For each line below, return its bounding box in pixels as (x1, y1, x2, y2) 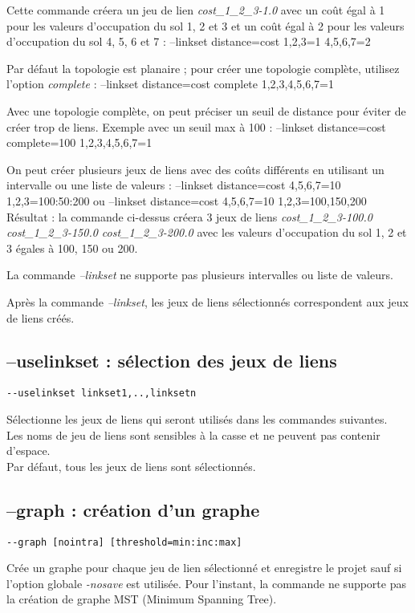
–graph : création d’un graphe (6, 497, 260, 522)
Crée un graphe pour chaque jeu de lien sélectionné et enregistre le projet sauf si (6, 559, 402, 576)
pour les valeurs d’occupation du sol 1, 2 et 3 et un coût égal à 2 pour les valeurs (6, 17, 405, 34)
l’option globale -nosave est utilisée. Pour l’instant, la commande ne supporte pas (6, 574, 406, 591)
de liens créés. (6, 309, 75, 326)
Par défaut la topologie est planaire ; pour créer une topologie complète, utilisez (6, 59, 400, 76)
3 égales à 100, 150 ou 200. (6, 239, 138, 256)
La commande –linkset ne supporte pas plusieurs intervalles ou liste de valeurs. (6, 266, 393, 283)
